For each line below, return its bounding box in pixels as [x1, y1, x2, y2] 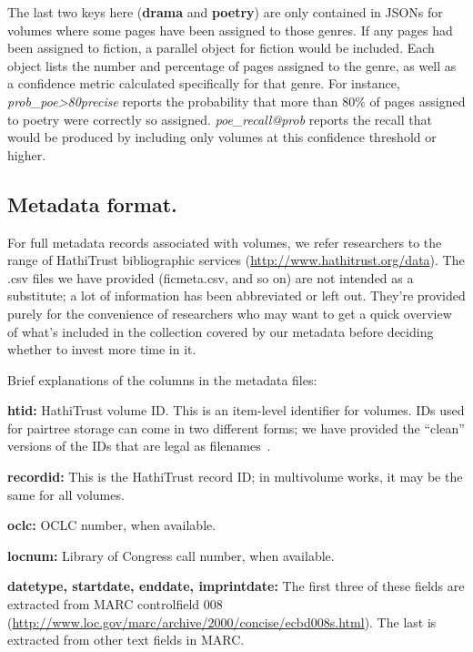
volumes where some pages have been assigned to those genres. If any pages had [7, 20, 453, 39]
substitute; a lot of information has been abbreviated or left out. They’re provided [7, 286, 466, 305]
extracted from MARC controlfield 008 [7, 595, 223, 614]
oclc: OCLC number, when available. [7, 515, 216, 535]
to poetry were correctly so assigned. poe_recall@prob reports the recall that [7, 109, 432, 128]
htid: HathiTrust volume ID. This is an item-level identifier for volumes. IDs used [7, 401, 465, 420]
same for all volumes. [7, 484, 125, 504]
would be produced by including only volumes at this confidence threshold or [7, 127, 437, 147]
